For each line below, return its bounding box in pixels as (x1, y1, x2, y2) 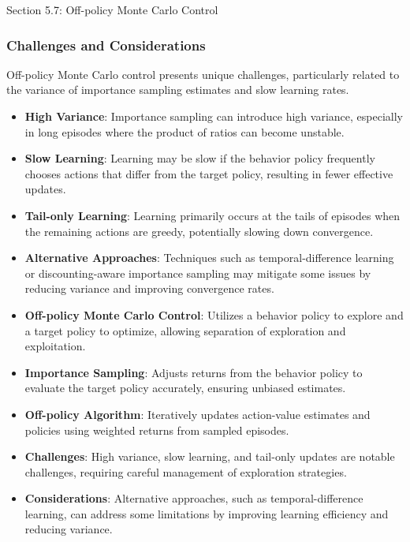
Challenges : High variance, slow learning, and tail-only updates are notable (24, 448, 395, 465)
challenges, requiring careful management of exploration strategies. (24, 463, 347, 480)
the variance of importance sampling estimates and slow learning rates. (6, 81, 349, 98)
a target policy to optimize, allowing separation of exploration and (24, 322, 346, 338)
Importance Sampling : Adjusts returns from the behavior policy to (24, 364, 363, 380)
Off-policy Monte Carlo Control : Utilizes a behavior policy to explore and (24, 306, 404, 323)
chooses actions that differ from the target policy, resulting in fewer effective (24, 165, 393, 181)
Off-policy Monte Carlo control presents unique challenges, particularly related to (6, 65, 400, 82)
